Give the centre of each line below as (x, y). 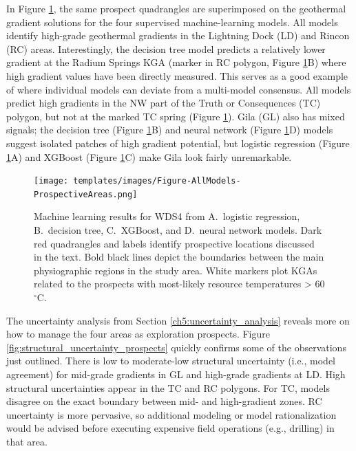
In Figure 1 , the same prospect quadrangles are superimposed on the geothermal (176, 8)
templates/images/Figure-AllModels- (157, 181)
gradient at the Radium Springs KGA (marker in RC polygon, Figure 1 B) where (176, 62)
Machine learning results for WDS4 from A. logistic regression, (167, 216)
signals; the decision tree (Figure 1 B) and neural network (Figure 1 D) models (170, 130)
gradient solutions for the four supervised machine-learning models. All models (172, 22)
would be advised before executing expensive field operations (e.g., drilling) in (170, 428)
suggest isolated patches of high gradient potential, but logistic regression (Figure (178, 143)
